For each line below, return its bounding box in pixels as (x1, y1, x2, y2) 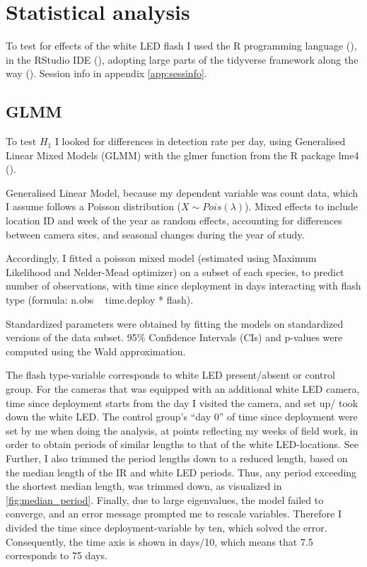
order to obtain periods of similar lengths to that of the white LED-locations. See (6, 437, 359, 452)
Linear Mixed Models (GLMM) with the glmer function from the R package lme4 (6, 147, 359, 162)
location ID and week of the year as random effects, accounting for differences (6, 213, 342, 228)
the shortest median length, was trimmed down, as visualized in (6, 479, 282, 493)
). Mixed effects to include (245, 199, 358, 214)
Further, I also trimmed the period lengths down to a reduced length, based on (6, 450, 348, 465)
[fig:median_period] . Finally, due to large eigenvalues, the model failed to (6, 492, 324, 507)
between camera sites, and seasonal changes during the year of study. (6, 227, 305, 241)
